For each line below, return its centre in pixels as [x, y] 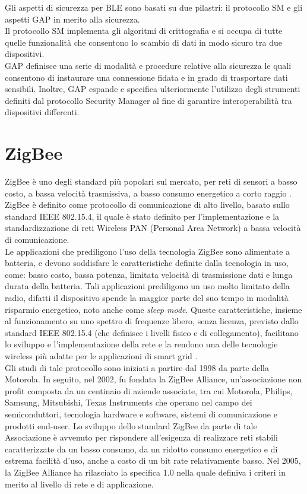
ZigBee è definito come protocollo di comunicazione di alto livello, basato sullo [147, 205]
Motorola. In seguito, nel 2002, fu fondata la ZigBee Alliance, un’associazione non [153, 379]
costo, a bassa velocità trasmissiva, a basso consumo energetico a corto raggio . [148, 193]
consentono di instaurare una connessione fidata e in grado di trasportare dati [146, 77]
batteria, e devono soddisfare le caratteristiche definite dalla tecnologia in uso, [147, 263]
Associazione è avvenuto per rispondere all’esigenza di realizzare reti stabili [141, 437]
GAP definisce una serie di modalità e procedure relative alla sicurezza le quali [148, 65]
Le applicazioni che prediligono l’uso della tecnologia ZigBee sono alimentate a [148, 251]
